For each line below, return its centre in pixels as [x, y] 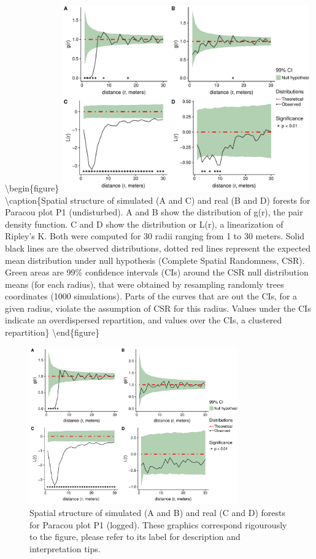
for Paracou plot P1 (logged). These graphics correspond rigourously [158, 524]
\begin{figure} [32, 187]
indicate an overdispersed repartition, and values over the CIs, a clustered [144, 320]
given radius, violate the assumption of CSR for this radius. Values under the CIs [158, 308]
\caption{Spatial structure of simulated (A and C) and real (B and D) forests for [158, 200]
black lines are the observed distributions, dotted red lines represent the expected [158, 248]
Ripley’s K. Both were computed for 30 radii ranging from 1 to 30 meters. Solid [155, 236]
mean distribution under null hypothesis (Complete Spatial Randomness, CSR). [155, 260]
